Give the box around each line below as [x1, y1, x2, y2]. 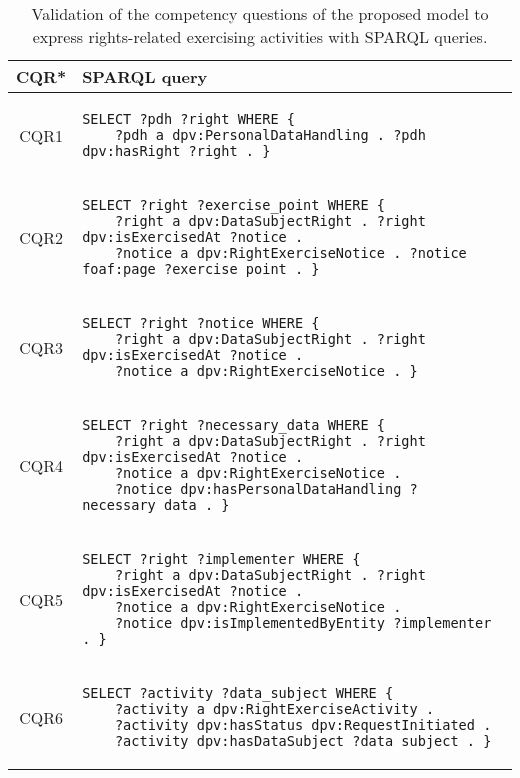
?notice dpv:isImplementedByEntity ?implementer [114, 615, 492, 631]
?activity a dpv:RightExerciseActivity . [114, 701, 435, 717]
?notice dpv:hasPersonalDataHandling [114, 481, 402, 497]
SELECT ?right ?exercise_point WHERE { [82, 197, 385, 213]
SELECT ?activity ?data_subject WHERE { [82, 685, 394, 701]
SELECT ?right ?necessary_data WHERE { [82, 417, 385, 433]
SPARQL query [82, 65, 208, 88]
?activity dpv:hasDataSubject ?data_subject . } [114, 733, 492, 749]
